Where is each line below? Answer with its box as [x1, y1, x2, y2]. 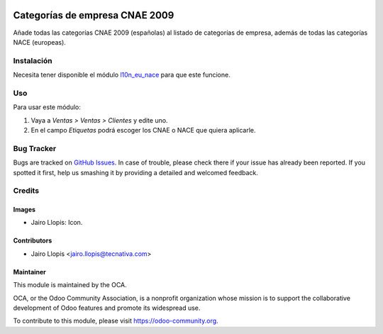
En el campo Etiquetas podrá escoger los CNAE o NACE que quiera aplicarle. [30, 126, 256, 134]
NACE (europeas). [13, 38, 67, 46]
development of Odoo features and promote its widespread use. [13, 304, 201, 312]
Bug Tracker [13, 143, 57, 153]
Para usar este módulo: [13, 103, 82, 111]
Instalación [13, 55, 52, 65]
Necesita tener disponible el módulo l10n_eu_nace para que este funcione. [13, 71, 231, 79]
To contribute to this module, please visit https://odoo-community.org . [13, 316, 219, 325]
